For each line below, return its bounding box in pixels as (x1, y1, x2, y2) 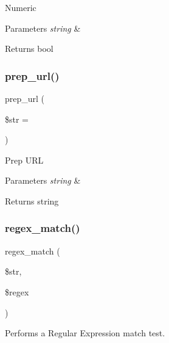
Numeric (5, 1, 36, 13)
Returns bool (5, 42, 53, 55)
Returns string (5, 194, 59, 207)
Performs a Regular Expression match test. (5, 327, 165, 339)
